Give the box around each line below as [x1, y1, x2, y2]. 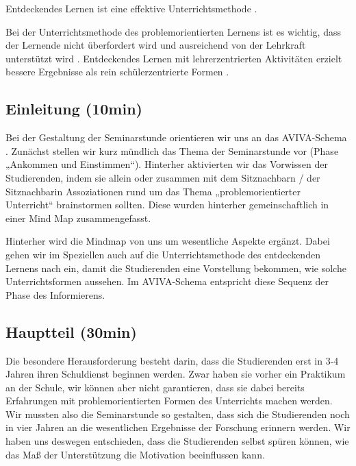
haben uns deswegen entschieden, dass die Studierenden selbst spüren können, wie [5, 434, 349, 448]
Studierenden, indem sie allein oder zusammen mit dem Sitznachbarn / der [5, 170, 320, 184]
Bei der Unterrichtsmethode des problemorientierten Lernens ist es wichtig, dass [5, 24, 341, 38]
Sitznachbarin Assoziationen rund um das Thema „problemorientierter [5, 184, 301, 198]
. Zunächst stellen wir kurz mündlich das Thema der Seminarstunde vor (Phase [5, 143, 339, 158]
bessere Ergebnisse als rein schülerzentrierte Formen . [5, 64, 229, 79]
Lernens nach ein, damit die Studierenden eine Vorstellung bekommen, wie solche [5, 260, 346, 275]
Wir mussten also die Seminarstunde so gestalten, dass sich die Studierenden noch [5, 406, 350, 421]
